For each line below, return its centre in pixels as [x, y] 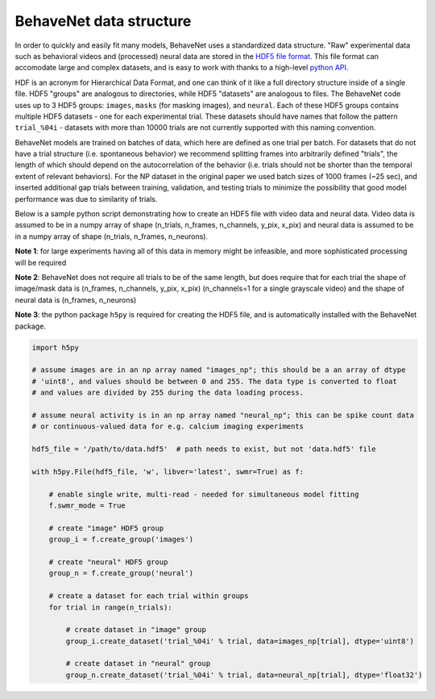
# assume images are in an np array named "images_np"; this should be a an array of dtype [219, 370]
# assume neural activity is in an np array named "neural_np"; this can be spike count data [223, 415]
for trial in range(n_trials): [110, 607]
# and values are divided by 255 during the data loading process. [168, 393]
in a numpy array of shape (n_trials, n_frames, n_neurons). [112, 236]
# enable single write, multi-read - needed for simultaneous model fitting [204, 494]
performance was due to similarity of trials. [86, 199]
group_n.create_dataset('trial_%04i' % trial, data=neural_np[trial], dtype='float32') [244, 675]
